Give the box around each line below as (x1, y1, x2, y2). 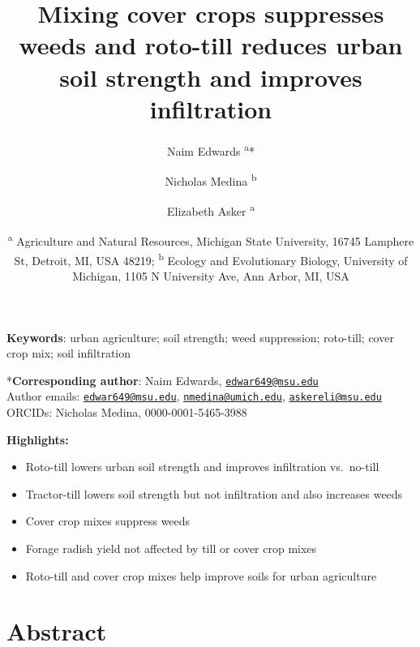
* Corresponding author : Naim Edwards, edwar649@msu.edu (6, 371, 319, 388)
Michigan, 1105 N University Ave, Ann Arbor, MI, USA (72, 267, 349, 284)
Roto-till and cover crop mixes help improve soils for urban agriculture (25, 567, 377, 584)
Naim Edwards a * (166, 139, 255, 159)
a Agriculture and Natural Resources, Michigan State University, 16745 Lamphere (7, 230, 414, 250)
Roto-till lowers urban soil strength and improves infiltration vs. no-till (25, 458, 379, 475)
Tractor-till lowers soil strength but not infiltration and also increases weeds (25, 485, 403, 502)
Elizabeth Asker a (166, 200, 255, 219)
